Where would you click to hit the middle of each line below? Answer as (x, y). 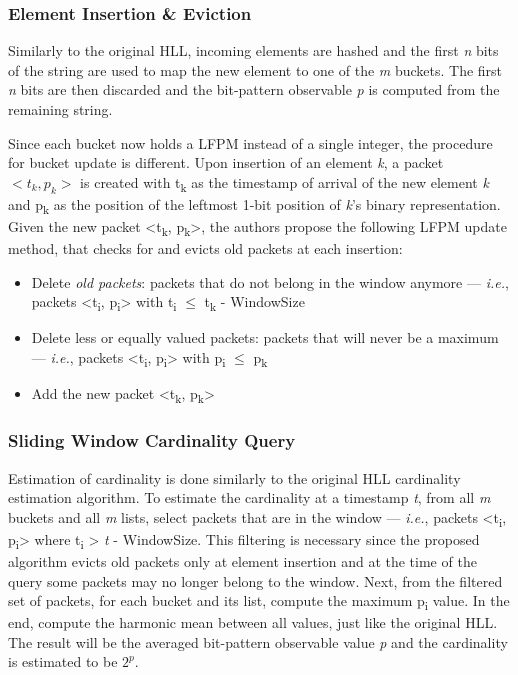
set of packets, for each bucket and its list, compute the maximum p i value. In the (259, 601)
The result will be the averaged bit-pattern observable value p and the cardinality (258, 641)
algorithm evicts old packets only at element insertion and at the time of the (242, 560)
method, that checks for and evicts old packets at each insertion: (205, 248)
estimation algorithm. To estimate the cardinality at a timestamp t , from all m (249, 497)
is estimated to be (63, 661)
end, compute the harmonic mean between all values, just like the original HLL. (253, 622)
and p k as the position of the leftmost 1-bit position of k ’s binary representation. (254, 205)
